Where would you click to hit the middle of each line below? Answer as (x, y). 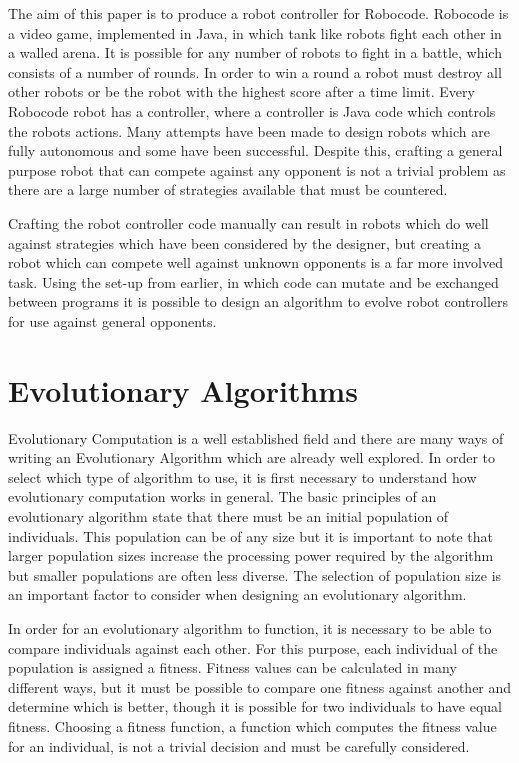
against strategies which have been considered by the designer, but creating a (245, 242)
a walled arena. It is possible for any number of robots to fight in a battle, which (255, 52)
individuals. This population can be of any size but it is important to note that (250, 535)
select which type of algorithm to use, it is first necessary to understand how (242, 476)
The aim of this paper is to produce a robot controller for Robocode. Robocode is (258, 13)
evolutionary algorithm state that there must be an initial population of (228, 516)
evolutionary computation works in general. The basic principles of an (222, 496)
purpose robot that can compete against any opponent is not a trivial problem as (257, 169)
